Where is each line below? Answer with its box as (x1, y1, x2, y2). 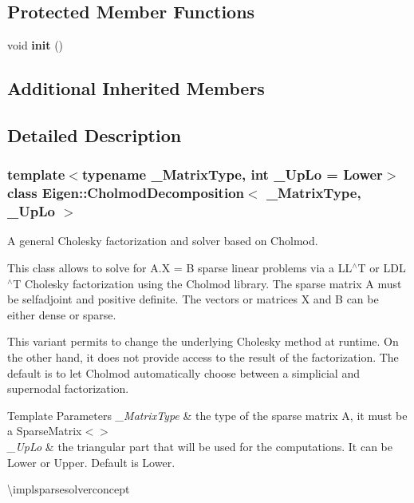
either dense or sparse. (7, 306, 116, 323)
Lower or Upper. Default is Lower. (7, 453, 175, 470)
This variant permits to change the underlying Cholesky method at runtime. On (7, 333, 399, 350)
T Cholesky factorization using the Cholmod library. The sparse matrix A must (13, 275, 402, 291)
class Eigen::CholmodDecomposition (7, 183, 244, 203)
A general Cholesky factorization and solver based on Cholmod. (7, 232, 318, 249)
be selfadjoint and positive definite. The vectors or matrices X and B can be (7, 291, 379, 307)
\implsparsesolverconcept (7, 481, 130, 497)
